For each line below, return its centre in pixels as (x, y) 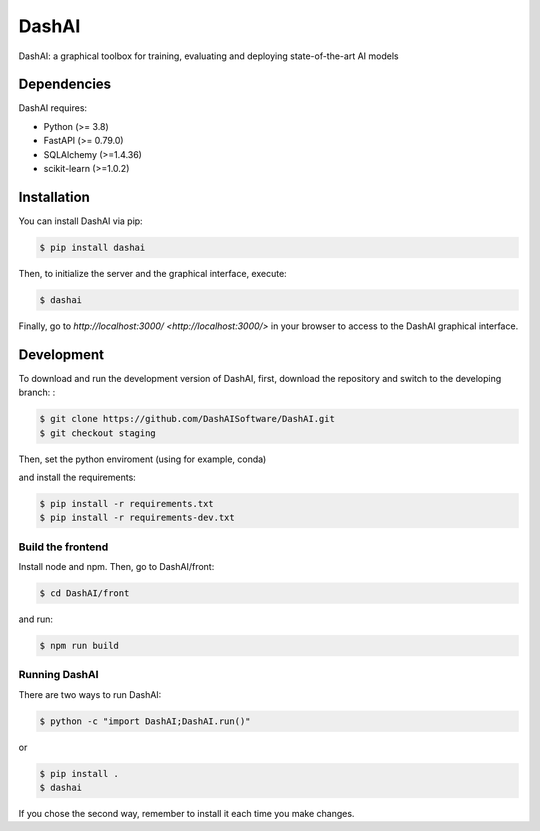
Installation (54, 196)
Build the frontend (63, 547)
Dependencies (65, 84)
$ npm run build (79, 645)
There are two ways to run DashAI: (90, 694)
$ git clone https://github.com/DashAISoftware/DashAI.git (187, 419)
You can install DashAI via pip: (81, 221)
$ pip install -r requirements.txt (126, 503)
